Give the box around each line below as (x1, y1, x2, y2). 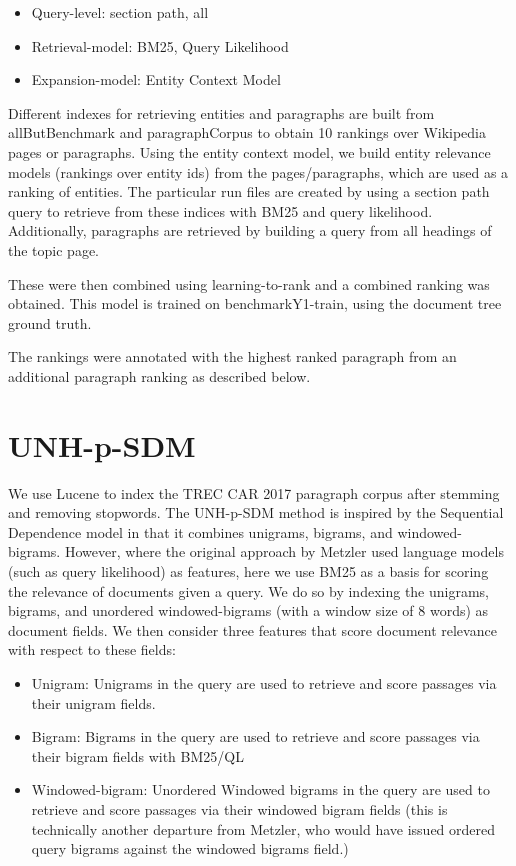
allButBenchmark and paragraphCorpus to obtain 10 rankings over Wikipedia (8, 122, 487, 143)
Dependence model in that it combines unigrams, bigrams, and (8, 521, 393, 542)
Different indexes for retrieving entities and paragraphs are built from (8, 102, 435, 123)
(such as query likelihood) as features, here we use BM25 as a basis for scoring (8, 561, 489, 581)
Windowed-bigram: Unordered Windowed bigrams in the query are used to (31, 779, 490, 800)
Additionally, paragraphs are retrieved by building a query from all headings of (8, 220, 492, 241)
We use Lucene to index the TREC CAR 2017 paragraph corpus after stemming (8, 482, 500, 503)
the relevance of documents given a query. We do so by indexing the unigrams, (8, 580, 490, 601)
